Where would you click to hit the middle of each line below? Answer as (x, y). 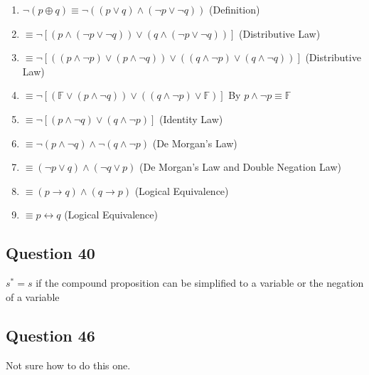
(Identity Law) (191, 118)
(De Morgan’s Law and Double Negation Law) (241, 167)
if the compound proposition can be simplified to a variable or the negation (200, 283)
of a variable (33, 296)
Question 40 (50, 253)
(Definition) (235, 9)
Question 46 (50, 335)
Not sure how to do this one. (68, 365)
